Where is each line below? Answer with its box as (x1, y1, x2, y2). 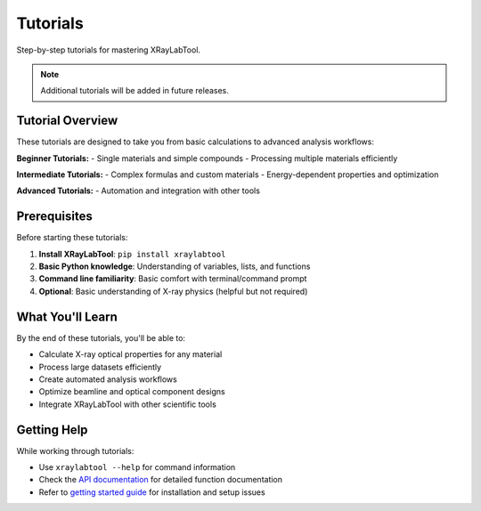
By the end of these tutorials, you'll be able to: (16, 332, 186, 343)
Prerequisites (16, 209, 93, 224)
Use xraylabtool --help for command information (38, 462, 236, 473)
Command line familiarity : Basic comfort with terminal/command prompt (38, 273, 307, 284)
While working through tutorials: (16, 445, 135, 456)
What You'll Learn (16, 309, 118, 324)
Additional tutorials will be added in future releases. (40, 85, 229, 96)
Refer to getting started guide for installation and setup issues (38, 486, 266, 498)
